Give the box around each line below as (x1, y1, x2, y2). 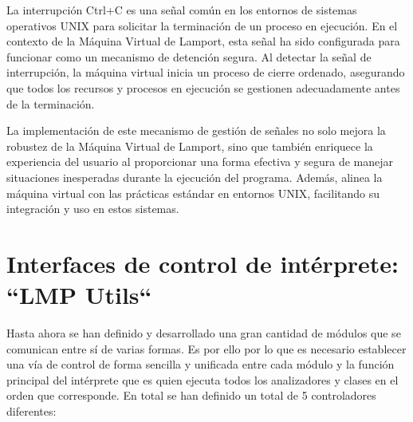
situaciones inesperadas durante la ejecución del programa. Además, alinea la (6, 168, 383, 185)
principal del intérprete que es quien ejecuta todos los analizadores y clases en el (6, 371, 399, 388)
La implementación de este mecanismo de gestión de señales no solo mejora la (6, 122, 386, 139)
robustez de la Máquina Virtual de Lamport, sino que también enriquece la (6, 137, 373, 154)
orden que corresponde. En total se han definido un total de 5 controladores (6, 387, 376, 404)
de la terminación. (6, 95, 95, 112)
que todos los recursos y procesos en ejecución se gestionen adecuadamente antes (6, 79, 400, 96)
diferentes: (6, 403, 57, 419)
